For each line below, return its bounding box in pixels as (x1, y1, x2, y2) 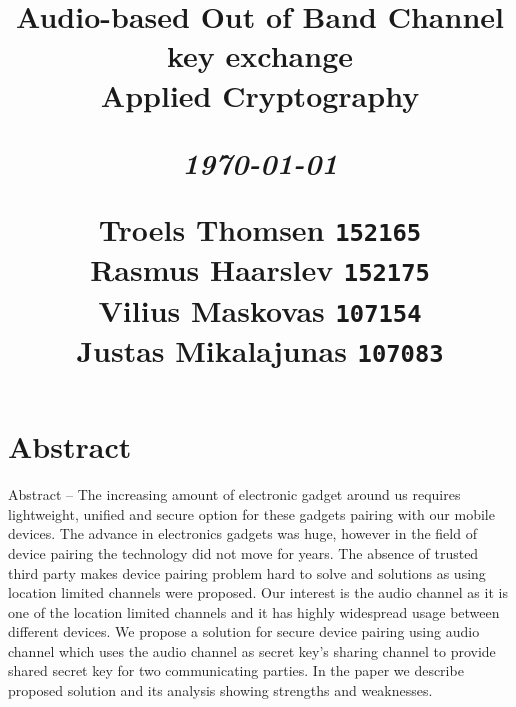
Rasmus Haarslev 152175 (90, 249, 430, 290)
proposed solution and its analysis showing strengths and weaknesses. (8, 680, 433, 701)
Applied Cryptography (100, 74, 420, 115)
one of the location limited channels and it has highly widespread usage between (8, 601, 500, 622)
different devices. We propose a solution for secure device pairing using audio (8, 621, 480, 642)
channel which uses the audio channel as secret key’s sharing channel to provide (8, 640, 496, 661)
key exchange (166, 35, 354, 76)
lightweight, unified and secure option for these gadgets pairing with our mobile (8, 503, 495, 524)
